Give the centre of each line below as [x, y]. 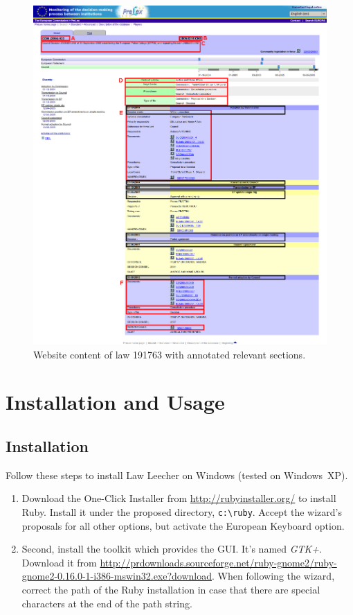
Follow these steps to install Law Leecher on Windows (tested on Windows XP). [177, 475]
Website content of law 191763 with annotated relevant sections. [170, 354]
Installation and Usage [115, 402]
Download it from [59, 562]
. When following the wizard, [273, 576]
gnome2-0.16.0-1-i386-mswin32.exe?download [117, 576]
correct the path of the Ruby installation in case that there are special [171, 589]
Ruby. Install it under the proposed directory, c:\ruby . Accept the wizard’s [182, 511]
